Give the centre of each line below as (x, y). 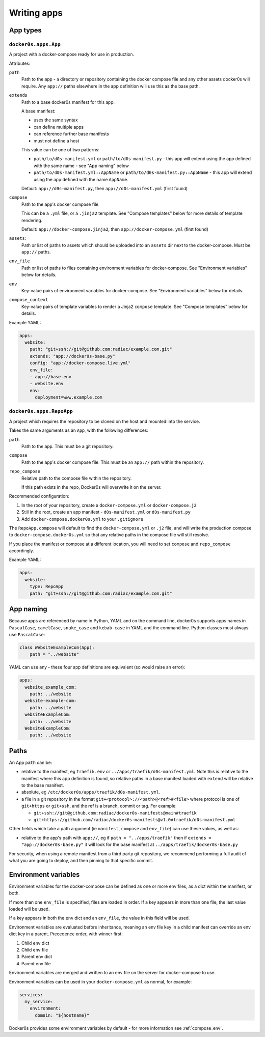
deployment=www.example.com (69, 397)
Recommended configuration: (39, 496)
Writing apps (36, 13)
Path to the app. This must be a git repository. (67, 446)
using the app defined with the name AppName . (81, 179)
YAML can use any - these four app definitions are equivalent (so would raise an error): (97, 667)
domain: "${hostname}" (62, 1015)
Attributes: (20, 63)
